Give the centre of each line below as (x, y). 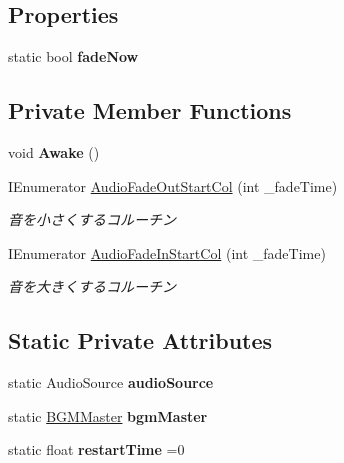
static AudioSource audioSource (111, 382)
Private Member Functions (150, 110)
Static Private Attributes (140, 340)
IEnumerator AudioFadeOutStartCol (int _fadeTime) (173, 185)
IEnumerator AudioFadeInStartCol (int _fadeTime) (167, 252)
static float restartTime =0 (96, 449)
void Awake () (54, 152)
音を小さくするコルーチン (92, 219)
